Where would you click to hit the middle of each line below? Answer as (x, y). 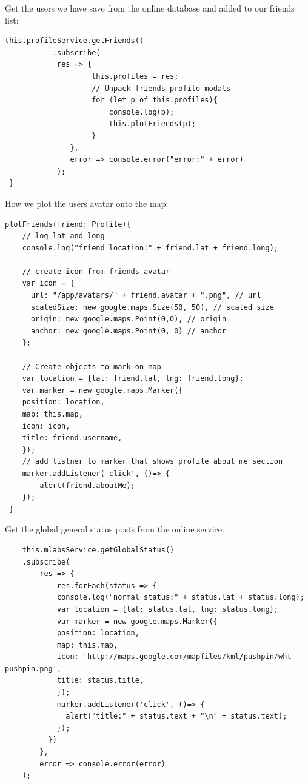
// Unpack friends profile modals (161, 88)
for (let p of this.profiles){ (155, 100)
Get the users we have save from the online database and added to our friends (150, 8)
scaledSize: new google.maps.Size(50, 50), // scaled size (152, 307)
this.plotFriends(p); (152, 124)
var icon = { (48, 283)
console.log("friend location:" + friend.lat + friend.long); (150, 248)
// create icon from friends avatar (96, 271)
